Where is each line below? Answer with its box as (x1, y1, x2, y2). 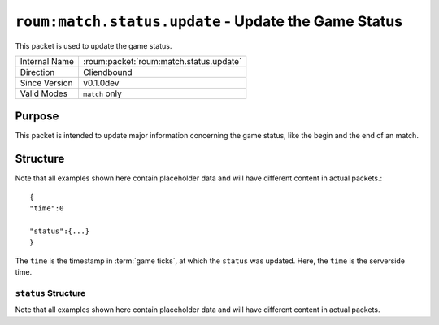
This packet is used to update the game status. (15, 41, 172, 50)
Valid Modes (20, 88, 68, 99)
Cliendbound (82, 66, 133, 77)
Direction (20, 66, 55, 77)
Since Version (20, 77, 73, 89)
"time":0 (29, 204, 64, 213)
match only (82, 88, 122, 99)
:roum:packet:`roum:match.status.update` (82, 55, 242, 67)
